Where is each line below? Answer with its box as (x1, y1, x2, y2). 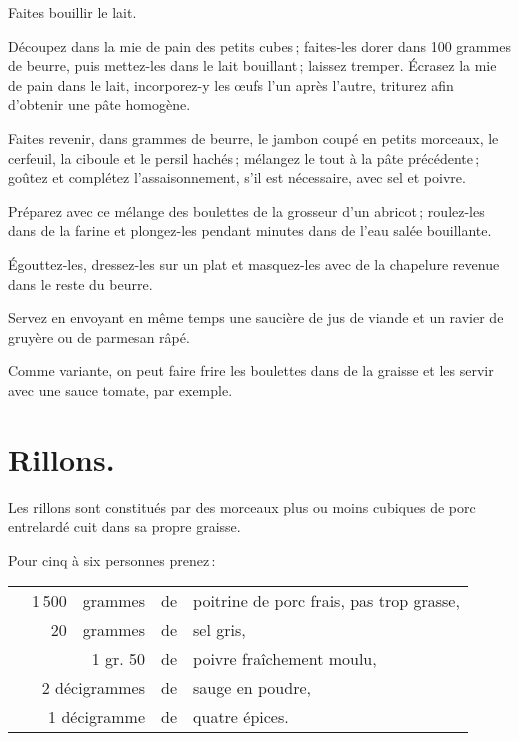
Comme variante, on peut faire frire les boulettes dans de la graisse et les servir (8, 360, 494, 381)
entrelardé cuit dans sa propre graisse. (8, 516, 241, 537)
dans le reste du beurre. (8, 273, 153, 294)
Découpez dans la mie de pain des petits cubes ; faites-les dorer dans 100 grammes (8, 35, 511, 56)
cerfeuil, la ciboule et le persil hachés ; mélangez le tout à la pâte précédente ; (8, 147, 480, 168)
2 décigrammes (41, 676, 146, 700)
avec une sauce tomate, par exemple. (8, 379, 233, 400)
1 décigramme (48, 705, 146, 729)
